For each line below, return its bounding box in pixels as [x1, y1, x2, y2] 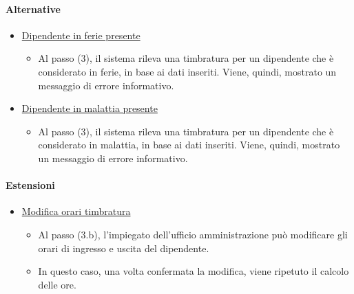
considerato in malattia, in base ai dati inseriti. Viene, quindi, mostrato [38, 137, 340, 152]
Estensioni [6, 178, 55, 192]
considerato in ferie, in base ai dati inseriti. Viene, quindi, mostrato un [38, 64, 337, 78]
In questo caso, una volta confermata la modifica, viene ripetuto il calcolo [38, 264, 349, 278]
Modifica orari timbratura [21, 204, 131, 218]
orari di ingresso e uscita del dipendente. [38, 240, 209, 255]
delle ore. [38, 277, 76, 291]
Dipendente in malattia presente [21, 101, 158, 115]
